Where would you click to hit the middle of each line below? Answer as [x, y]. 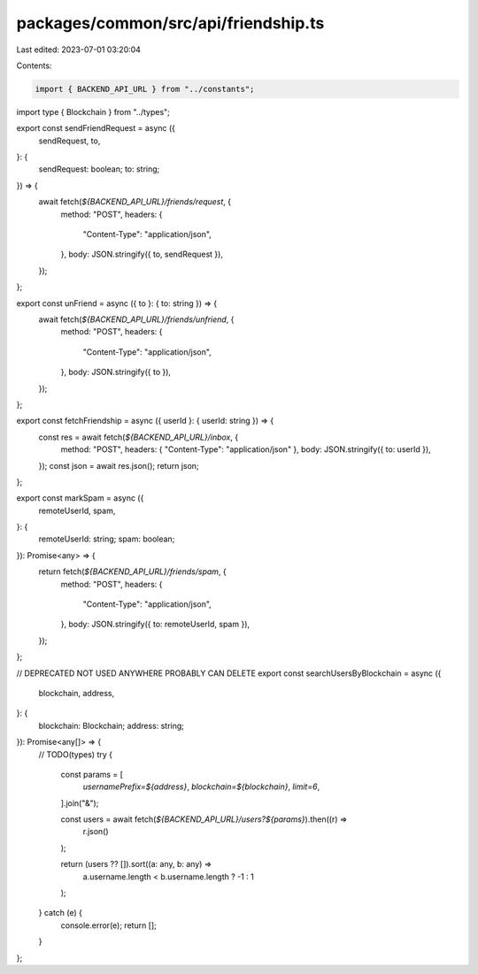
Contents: [34, 65]
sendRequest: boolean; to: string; [99, 169]
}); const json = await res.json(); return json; [119, 465]
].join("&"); [80, 803]
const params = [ [92, 774]
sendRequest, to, [69, 141]
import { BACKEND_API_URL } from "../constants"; [145, 89]
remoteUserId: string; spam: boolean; [107, 539]
